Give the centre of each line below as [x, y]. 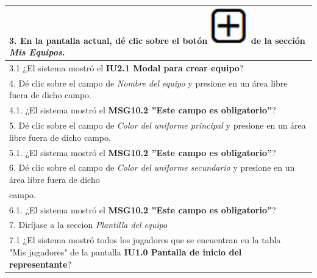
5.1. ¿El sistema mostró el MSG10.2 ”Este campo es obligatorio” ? [143, 152]
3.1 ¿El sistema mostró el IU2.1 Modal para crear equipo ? [126, 67]
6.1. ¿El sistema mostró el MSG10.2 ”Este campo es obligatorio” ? [143, 209]
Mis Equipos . [37, 52]
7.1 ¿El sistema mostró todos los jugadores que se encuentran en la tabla [145, 240]
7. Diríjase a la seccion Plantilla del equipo [88, 225]
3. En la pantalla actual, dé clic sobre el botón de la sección [157, 40]
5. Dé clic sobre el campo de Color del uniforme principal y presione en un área [158, 125]
